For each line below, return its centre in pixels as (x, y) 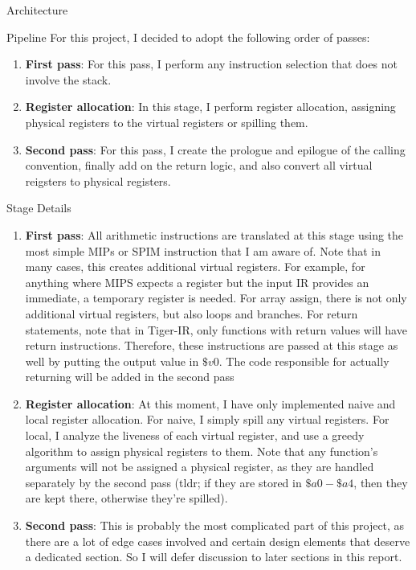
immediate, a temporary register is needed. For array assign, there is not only (216, 298)
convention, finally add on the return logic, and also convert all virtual (199, 165)
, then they (381, 482)
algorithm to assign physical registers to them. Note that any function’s (202, 451)
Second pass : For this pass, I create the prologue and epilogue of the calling (215, 149)
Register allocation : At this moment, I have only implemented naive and (210, 403)
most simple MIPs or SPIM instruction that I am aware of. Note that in (203, 250)
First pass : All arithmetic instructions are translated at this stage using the (214, 234)
